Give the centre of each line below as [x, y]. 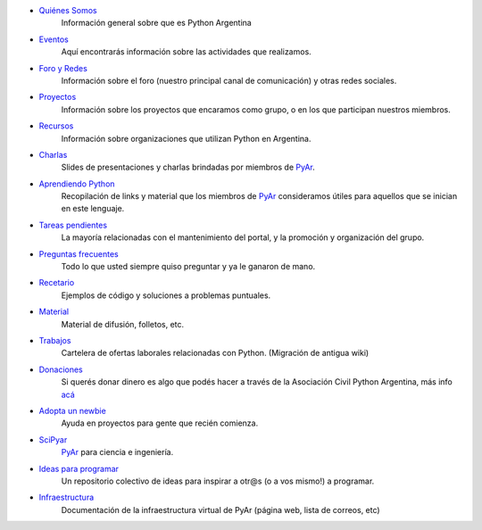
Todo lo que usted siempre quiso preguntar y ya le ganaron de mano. [188, 267]
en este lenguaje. [93, 209]
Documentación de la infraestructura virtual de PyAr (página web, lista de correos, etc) [220, 509]
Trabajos [55, 340]
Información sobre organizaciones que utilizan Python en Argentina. [186, 138]
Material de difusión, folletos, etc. [123, 324]
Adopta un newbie [72, 410]
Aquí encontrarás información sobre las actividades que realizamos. [186, 52]
